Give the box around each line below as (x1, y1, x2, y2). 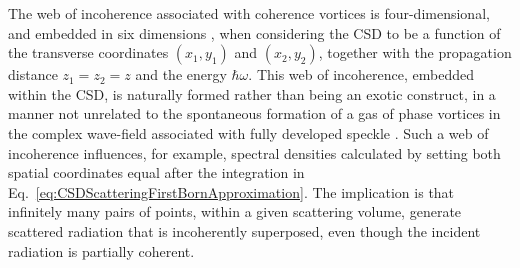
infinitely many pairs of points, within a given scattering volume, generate (8, 201, 462, 222)
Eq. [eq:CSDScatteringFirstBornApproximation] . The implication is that (8, 181, 455, 202)
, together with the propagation (318, 42, 512, 63)
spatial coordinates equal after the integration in (8, 162, 305, 183)
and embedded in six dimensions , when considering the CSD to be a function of (8, 22, 501, 43)
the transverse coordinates (8, 42, 169, 63)
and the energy (135, 64, 227, 85)
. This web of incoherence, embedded (248, 64, 474, 85)
